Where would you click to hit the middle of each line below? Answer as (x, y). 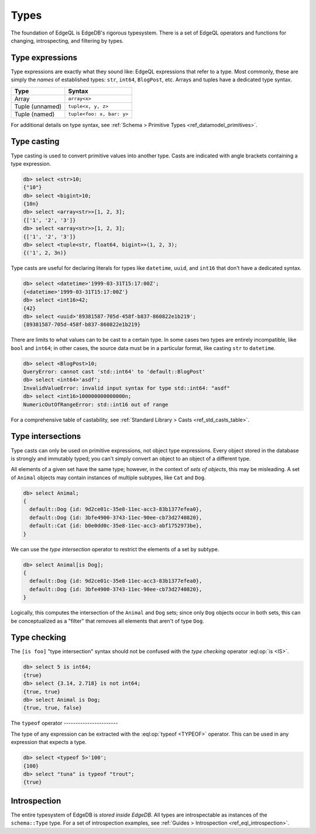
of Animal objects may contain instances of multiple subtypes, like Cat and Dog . (108, 478)
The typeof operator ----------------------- (64, 723)
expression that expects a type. (49, 742)
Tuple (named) (35, 114)
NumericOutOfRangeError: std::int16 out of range (96, 404)
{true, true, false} (52, 708)
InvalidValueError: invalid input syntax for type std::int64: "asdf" (127, 388)
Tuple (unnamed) (38, 107)
